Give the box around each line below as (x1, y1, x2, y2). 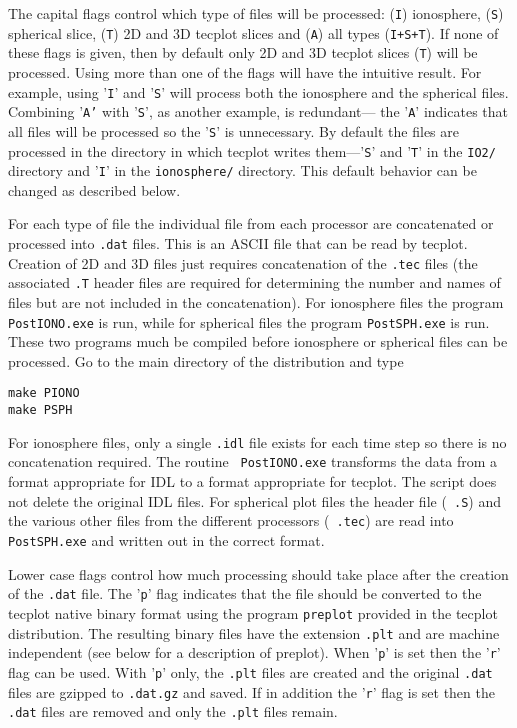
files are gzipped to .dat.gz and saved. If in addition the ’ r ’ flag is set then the (8, 681, 495, 702)
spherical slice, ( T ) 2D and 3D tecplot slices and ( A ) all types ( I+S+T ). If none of (8, 22, 499, 43)
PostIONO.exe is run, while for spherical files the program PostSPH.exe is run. (8, 311, 490, 332)
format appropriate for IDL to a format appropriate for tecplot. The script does (8, 471, 497, 492)
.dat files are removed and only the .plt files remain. (8, 701, 338, 722)
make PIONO (8, 386, 80, 401)
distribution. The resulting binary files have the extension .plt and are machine (8, 622, 500, 643)
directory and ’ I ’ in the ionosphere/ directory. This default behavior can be (8, 160, 477, 181)
